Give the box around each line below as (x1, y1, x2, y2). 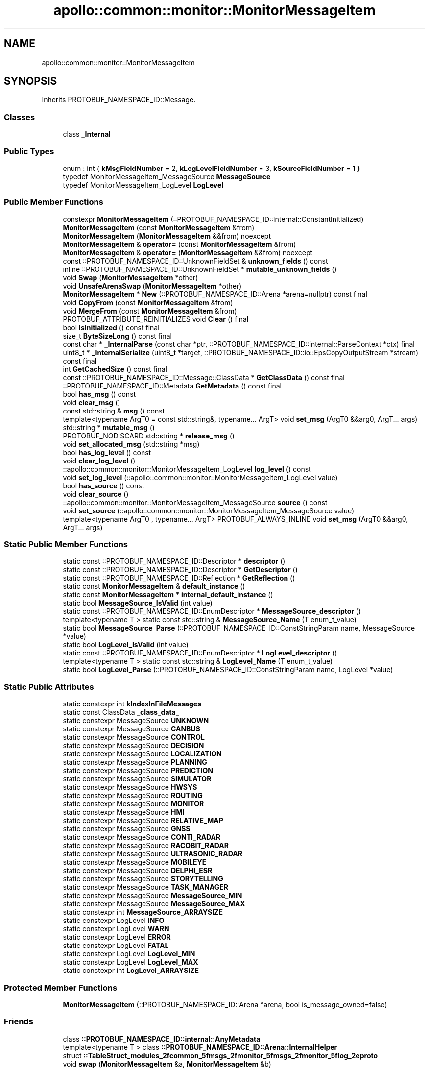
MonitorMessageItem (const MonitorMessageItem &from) (63, 223, 255, 232)
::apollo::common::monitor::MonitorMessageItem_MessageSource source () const (63, 498, 328, 507)
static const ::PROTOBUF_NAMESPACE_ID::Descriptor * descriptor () (63, 557, 286, 566)
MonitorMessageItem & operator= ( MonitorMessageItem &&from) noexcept (63, 248, 313, 257)
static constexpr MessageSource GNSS (63, 825, 191, 833)
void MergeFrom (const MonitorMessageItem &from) (63, 306, 237, 315)
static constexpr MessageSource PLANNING (63, 758, 207, 767)
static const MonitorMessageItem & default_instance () (63, 582, 245, 591)
